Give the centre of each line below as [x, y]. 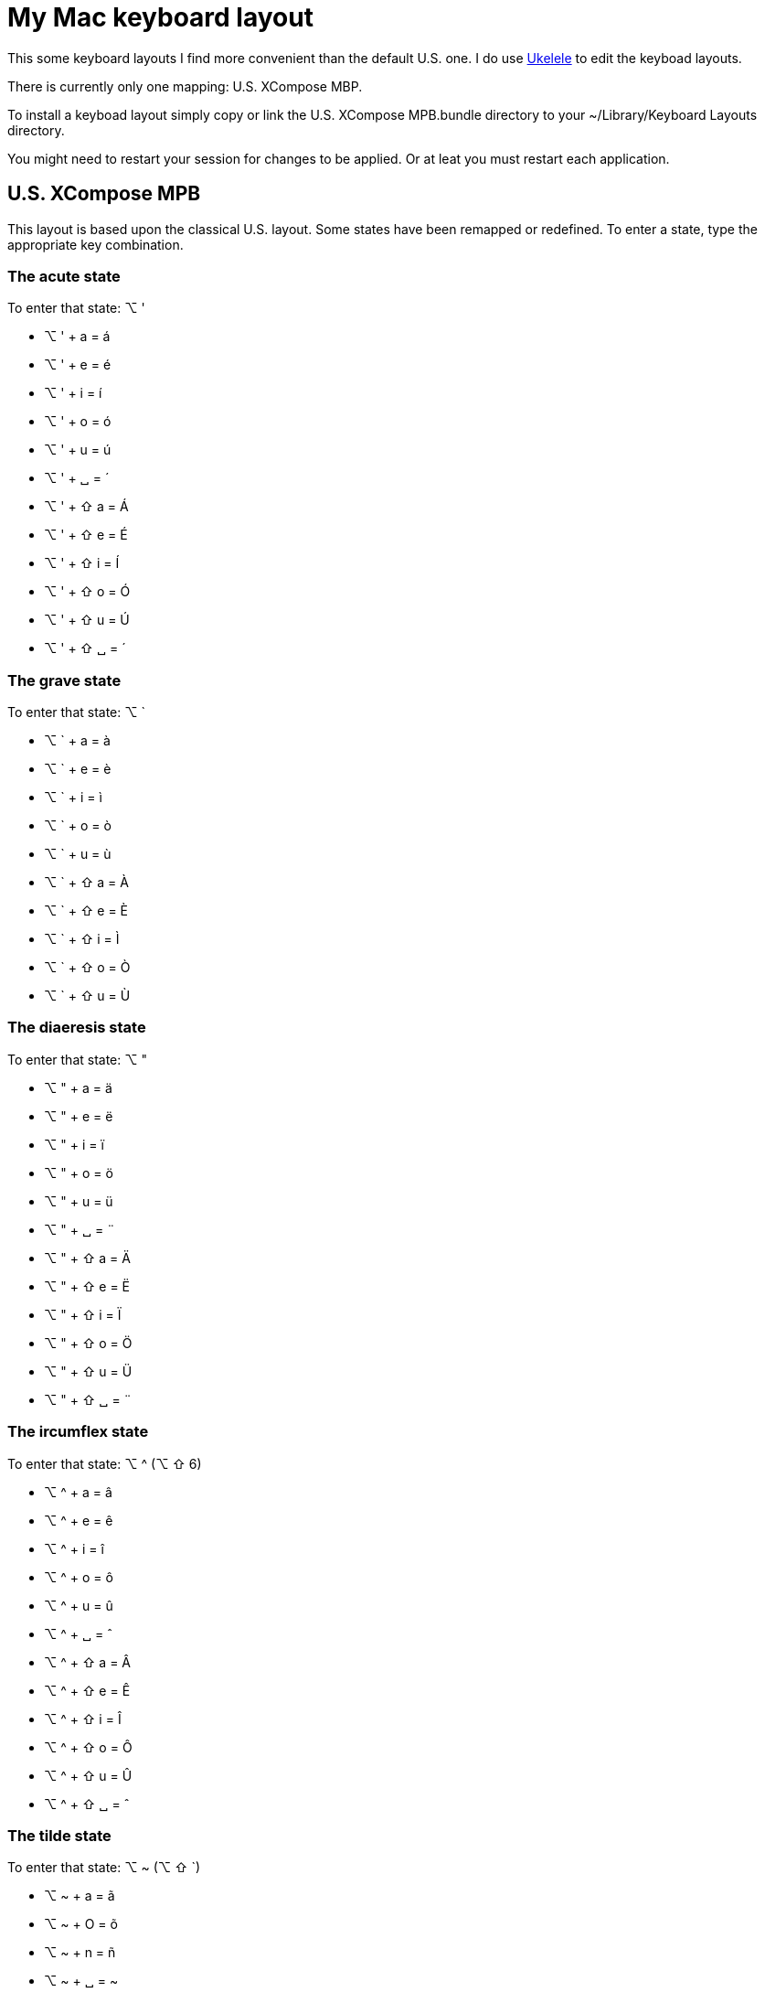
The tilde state [59, 1835]
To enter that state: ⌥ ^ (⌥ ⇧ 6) [105, 1463]
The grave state [64, 680]
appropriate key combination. [96, 244]
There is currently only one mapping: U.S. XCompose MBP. [185, 86]
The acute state [64, 276]
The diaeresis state [77, 1028]
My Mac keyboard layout [160, 17]
